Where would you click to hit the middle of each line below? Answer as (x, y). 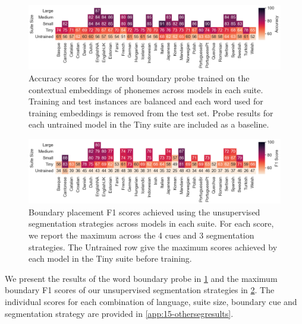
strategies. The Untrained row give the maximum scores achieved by (153, 247)
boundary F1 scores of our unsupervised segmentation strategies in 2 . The (140, 290)
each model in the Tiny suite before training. (110, 258)
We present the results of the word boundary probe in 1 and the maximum (141, 278)
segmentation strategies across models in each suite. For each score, (151, 223)
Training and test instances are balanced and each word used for (146, 101)
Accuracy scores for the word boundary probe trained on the (139, 77)
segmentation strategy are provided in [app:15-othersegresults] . (119, 313)
